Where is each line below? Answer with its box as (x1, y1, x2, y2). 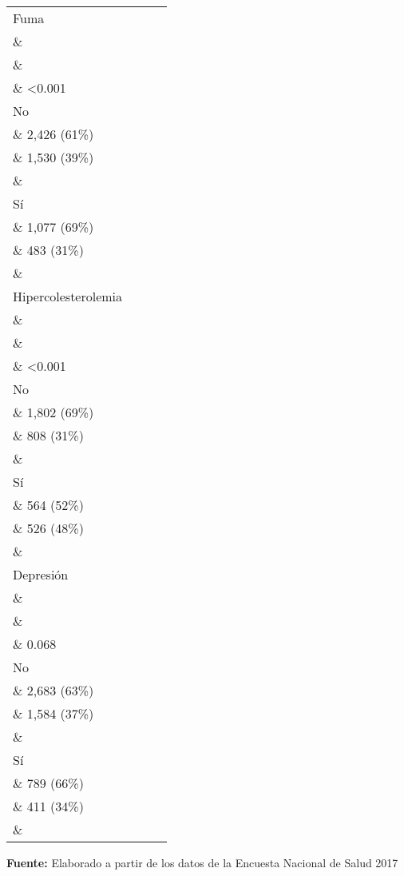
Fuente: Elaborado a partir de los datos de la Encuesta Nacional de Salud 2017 (6, 854, 398, 870)
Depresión (13, 565, 69, 583)
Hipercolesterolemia (13, 287, 123, 305)
